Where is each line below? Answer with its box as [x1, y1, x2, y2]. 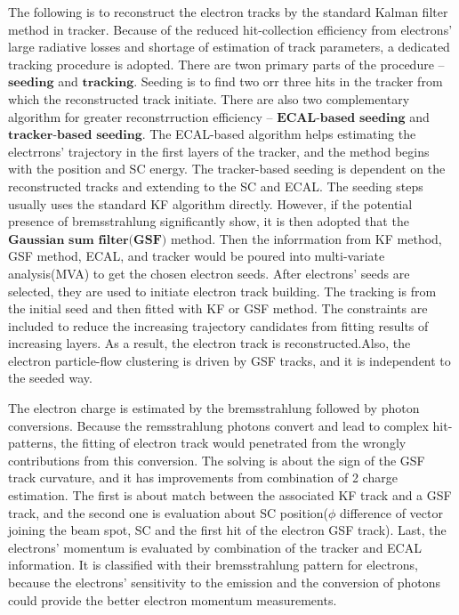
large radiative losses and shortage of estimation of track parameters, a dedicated [8, 37, 450, 56]
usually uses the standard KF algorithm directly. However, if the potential [8, 194, 413, 213]
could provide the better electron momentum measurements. [8, 590, 337, 609]
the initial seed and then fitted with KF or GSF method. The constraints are [8, 299, 428, 318]
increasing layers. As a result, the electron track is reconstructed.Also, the [8, 334, 411, 352]
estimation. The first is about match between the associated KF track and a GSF [8, 486, 452, 505]
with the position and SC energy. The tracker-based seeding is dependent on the [8, 159, 446, 178]
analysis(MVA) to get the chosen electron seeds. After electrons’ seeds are [8, 263, 410, 282]
